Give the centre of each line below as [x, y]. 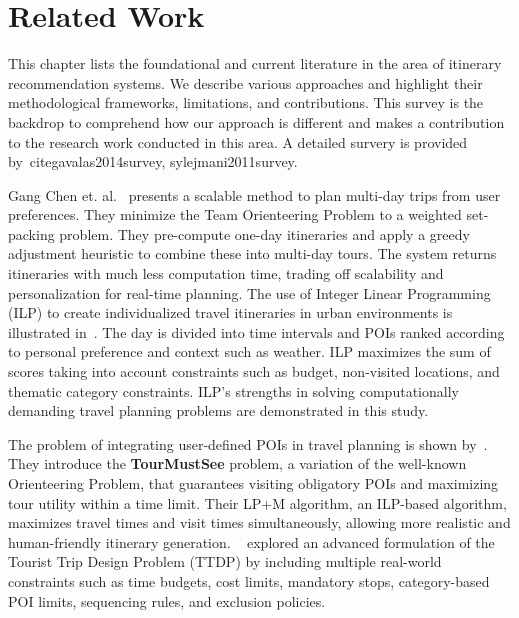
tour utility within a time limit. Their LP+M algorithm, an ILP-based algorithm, [257, 502]
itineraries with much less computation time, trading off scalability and [226, 273]
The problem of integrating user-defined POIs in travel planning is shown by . [248, 443]
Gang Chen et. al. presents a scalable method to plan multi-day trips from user [254, 194]
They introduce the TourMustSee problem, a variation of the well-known [237, 463]
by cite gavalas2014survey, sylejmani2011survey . [153, 161]
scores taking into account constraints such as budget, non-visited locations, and [254, 371]
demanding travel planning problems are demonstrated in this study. [218, 410]
